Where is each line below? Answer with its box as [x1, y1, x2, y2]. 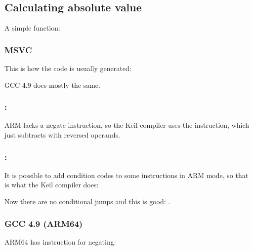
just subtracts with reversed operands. [4, 130, 120, 140]
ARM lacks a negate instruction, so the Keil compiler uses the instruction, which [4, 120, 250, 130]
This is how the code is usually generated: [4, 63, 131, 73]
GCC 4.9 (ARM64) [4, 217, 83, 229]
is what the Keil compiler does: [4, 179, 99, 190]
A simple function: [4, 23, 60, 33]
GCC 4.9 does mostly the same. [4, 79, 100, 90]
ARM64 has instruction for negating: [4, 236, 116, 247]
